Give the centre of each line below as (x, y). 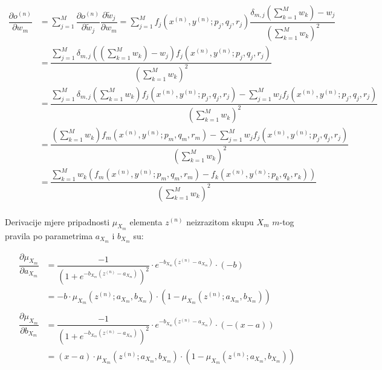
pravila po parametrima (49, 235)
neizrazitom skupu (220, 221)
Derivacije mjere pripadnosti (57, 221)
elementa (146, 221)
